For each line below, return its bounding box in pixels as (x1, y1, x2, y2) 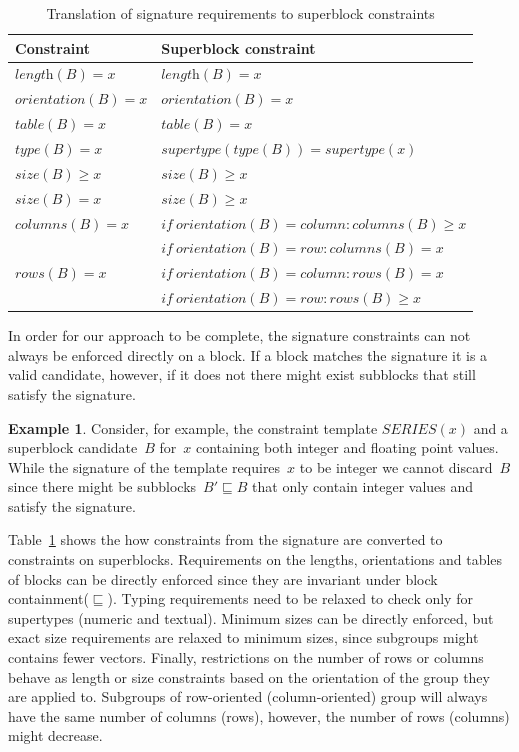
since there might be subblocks (8, 476, 197, 497)
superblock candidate (8, 437, 138, 458)
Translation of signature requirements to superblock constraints (46, 3, 435, 23)
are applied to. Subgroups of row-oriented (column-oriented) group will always (8, 686, 488, 707)
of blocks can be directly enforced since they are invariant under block (8, 568, 438, 589)
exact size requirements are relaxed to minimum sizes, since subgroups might (8, 627, 479, 648)
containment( (8, 588, 89, 609)
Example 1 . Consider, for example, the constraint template (8, 417, 378, 438)
